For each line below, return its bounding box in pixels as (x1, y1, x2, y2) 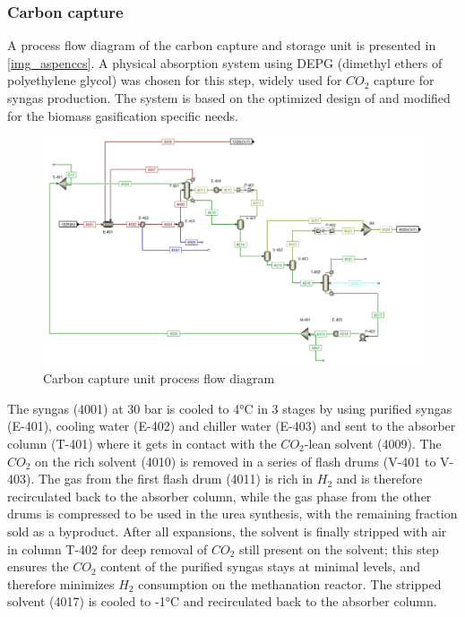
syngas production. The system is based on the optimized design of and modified (7, 89, 451, 107)
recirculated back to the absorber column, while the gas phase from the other (7, 486, 432, 505)
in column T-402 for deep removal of (7, 539, 208, 558)
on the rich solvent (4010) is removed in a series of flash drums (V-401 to (35, 451, 436, 470)
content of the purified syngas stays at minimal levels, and (100, 557, 420, 576)
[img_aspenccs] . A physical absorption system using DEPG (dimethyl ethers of (7, 53, 443, 72)
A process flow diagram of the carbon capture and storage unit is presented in (7, 36, 436, 55)
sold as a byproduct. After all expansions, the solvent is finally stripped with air (7, 522, 447, 540)
